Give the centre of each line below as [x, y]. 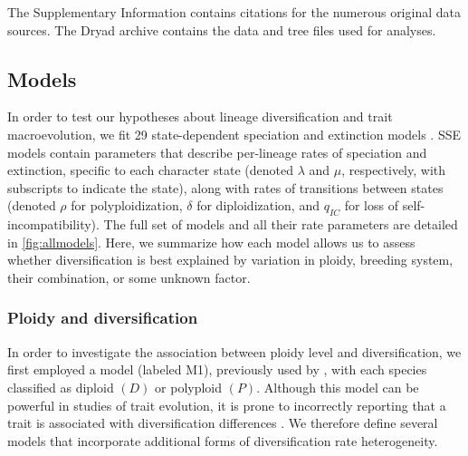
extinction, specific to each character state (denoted [150, 170]
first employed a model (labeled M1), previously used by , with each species [217, 369]
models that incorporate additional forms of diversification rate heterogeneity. [223, 440]
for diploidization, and [258, 205]
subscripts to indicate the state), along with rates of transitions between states [225, 187]
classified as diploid [61, 387]
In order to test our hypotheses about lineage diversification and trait [200, 116]
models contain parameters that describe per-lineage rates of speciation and [217, 152]
